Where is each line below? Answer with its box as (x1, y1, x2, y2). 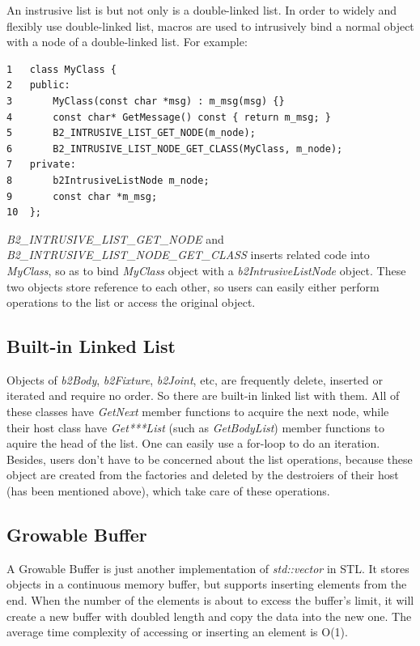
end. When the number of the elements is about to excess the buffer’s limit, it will (6, 592, 414, 609)
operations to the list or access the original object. (6, 294, 256, 311)
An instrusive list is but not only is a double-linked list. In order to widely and (6, 2, 397, 18)
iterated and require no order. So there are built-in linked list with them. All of (6, 387, 400, 404)
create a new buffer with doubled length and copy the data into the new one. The (6, 607, 412, 624)
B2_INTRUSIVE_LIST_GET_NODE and (6, 230, 224, 247)
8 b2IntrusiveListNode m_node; (6, 174, 210, 186)
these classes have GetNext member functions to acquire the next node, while (6, 403, 389, 420)
